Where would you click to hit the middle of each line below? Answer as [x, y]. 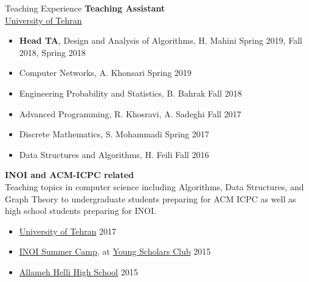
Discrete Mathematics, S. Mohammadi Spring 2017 [114, 134]
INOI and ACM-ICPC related [69, 175]
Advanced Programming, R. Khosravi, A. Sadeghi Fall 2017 [130, 113]
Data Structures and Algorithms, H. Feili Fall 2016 [114, 154]
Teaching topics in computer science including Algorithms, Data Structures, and [154, 186]
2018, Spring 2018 [52, 52]
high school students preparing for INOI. [81, 211]
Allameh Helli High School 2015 [78, 271]
